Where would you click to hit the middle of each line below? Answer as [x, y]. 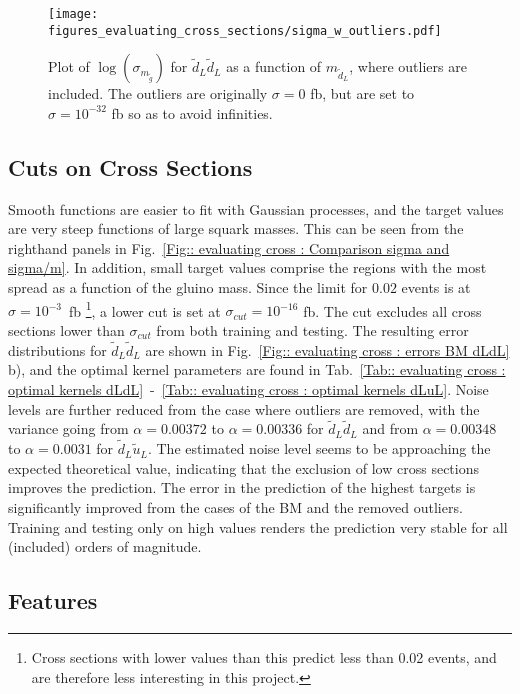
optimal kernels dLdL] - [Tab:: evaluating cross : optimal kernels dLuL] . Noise [248, 388]
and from [390, 428]
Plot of [69, 66]
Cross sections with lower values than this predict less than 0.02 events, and [264, 656]
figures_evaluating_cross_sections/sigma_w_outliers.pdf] [245, 30]
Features [53, 600]
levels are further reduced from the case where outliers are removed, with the [244, 408]
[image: [73, 14]
